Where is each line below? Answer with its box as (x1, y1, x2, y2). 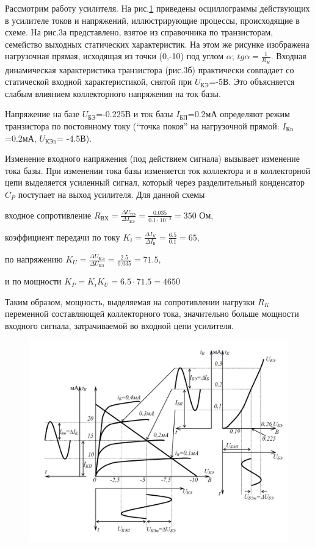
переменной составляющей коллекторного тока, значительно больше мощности (5, 307, 299, 320)
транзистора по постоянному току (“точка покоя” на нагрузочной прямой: (5, 119, 280, 132)
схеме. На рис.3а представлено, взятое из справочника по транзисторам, (5, 26, 273, 38)
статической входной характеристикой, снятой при (5, 75, 192, 88)
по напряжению (5, 253, 63, 266)
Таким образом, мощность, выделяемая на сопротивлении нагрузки (5, 295, 255, 308)
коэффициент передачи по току (5, 230, 120, 243)
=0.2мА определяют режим (187, 107, 290, 120)
